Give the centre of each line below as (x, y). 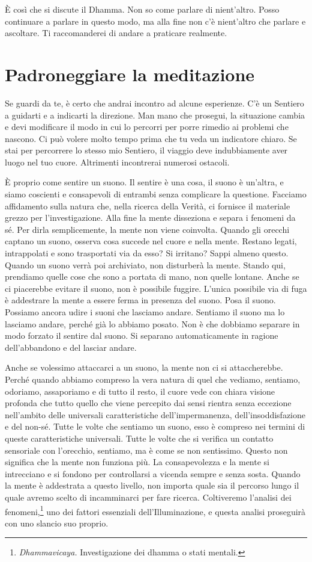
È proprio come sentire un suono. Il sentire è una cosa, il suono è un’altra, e (144, 182)
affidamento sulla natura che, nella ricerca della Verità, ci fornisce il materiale (148, 205)
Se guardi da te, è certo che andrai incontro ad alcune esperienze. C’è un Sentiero (154, 103)
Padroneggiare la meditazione (130, 74)
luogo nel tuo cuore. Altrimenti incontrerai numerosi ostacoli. (117, 162)
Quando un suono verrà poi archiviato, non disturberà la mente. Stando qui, (145, 264)
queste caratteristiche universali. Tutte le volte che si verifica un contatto (139, 438)
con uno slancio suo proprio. (57, 523)
